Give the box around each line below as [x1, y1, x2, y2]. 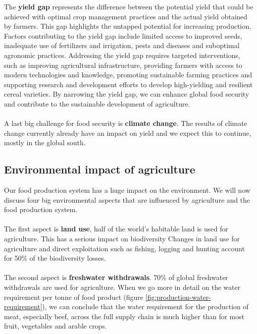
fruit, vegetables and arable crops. [4, 321, 107, 331]
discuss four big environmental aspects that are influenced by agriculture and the [4, 194, 250, 205]
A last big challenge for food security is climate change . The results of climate [4, 118, 247, 128]
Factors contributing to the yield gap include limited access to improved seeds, [4, 30, 242, 41]
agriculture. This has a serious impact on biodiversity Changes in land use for [4, 233, 240, 244]
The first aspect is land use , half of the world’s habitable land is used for [4, 223, 228, 234]
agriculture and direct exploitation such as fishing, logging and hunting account [4, 243, 245, 253]
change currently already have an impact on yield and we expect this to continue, [4, 127, 252, 138]
